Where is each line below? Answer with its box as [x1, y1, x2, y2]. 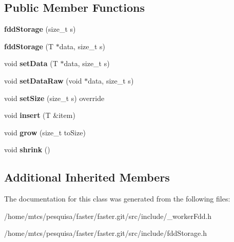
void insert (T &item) [4, 110, 75, 120]
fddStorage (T [4, 41, 54, 51]
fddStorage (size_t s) [4, 24, 76, 34]
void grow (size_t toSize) [4, 127, 86, 137]
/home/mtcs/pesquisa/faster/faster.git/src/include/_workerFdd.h [4, 210, 212, 221]
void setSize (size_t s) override [4, 92, 105, 103]
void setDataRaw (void [4, 75, 82, 86]
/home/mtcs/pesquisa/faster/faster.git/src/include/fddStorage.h [4, 228, 207, 238]
